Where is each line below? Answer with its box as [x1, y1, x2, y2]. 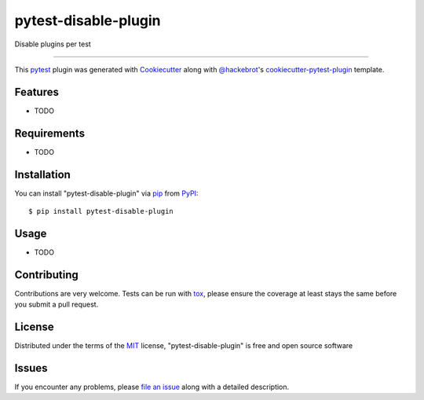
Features [14, 85, 59, 98]
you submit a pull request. [14, 299, 99, 310]
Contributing [14, 268, 79, 281]
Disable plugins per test [14, 39, 92, 49]
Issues [14, 361, 48, 375]
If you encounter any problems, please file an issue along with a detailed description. [14, 382, 290, 392]
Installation [14, 167, 71, 181]
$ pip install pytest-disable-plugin [28, 207, 174, 216]
